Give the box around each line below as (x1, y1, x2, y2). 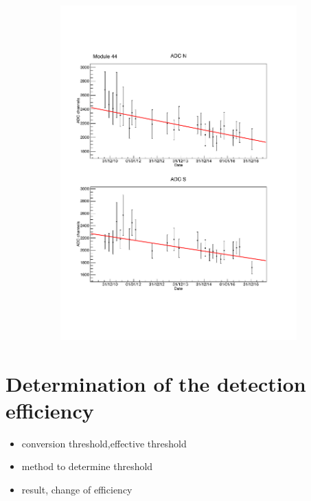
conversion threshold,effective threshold (21, 436, 187, 450)
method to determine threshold (21, 459, 153, 474)
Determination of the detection (5, 369, 306, 397)
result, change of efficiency (21, 482, 133, 496)
